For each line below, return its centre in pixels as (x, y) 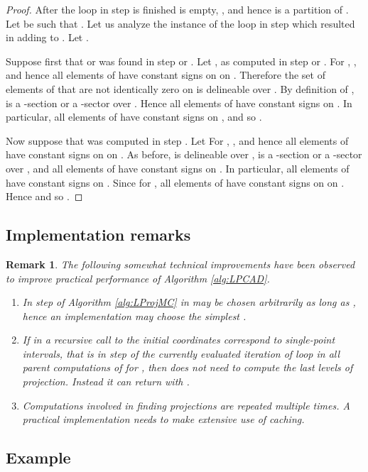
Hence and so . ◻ (44, 196)
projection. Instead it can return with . (106, 382)
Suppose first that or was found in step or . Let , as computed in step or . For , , (181, 61)
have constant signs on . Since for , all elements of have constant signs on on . (175, 182)
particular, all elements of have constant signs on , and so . (134, 117)
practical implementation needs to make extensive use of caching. (163, 419)
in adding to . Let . (47, 37)
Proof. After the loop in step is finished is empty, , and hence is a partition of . (177, 9)
